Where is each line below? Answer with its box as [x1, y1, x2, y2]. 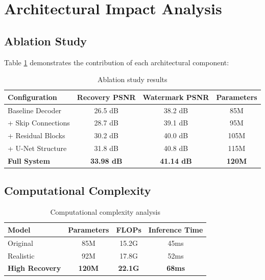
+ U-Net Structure [8, 143, 67, 154]
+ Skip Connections [8, 117, 70, 128]
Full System [8, 155, 50, 166]
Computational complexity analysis [50, 207, 161, 217]
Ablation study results [98, 74, 167, 85]
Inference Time [148, 224, 203, 235]
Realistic [8, 250, 35, 261]
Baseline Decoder [8, 105, 62, 115]
